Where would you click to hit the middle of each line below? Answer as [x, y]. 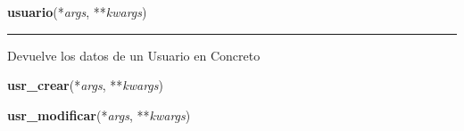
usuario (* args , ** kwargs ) [77, 12]
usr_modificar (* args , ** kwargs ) [99, 115]
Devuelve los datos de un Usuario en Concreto [134, 55]
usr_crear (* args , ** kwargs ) [85, 85]
